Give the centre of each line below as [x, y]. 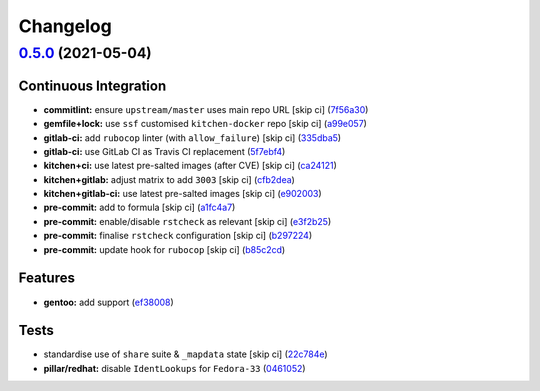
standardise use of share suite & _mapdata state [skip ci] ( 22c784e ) [186, 354]
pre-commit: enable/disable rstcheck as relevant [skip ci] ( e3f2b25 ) [187, 221]
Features [46, 278]
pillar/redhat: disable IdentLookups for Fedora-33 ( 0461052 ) [174, 368]
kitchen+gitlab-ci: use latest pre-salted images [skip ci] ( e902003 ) [182, 194]
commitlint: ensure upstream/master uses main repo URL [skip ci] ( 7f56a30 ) [206, 109]
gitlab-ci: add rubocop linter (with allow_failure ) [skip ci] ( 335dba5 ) [192, 137]
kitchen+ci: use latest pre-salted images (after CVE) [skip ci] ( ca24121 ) [190, 166]
